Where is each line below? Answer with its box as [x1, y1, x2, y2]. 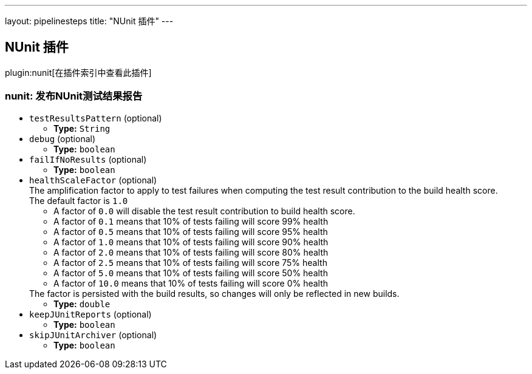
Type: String [53, 123, 111, 134]
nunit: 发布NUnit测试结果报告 [5, 90, 143, 103]
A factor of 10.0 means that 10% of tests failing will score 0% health [53, 277, 329, 288]
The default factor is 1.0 [29, 195, 128, 206]
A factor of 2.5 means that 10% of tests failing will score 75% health [53, 257, 327, 268]
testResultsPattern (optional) [29, 112, 162, 123]
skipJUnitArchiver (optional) [29, 329, 157, 340]
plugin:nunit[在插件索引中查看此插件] [5, 67, 152, 78]
